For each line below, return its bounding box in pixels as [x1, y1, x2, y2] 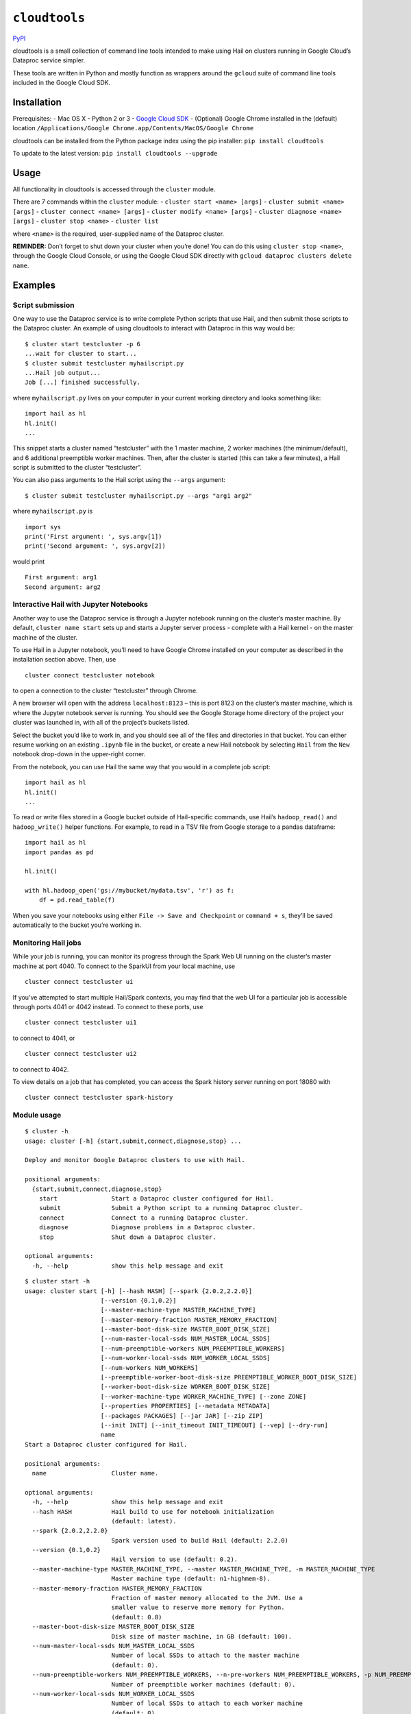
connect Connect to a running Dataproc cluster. [38, 1214, 249, 1222]
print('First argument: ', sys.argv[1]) [25, 533, 162, 541]
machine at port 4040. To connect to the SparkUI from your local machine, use [12, 962, 236, 970]
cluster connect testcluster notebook [25, 671, 155, 679]
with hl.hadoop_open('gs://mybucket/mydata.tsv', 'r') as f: [25, 886, 234, 895]
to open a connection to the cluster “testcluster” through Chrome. [12, 686, 198, 695]
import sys [25, 523, 62, 531]
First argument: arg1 [25, 573, 97, 581]
